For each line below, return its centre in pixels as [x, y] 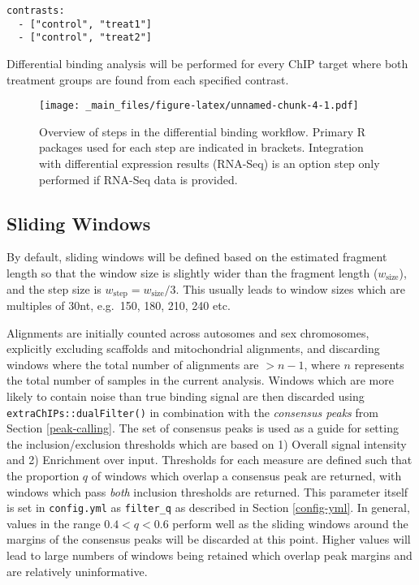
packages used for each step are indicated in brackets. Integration [201, 147]
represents [379, 364]
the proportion [43, 476]
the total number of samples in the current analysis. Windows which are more [200, 380]
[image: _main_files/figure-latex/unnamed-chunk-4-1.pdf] [199, 106]
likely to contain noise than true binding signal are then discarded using [186, 396]
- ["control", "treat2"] [85, 38]
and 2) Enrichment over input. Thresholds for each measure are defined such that [209, 460]
